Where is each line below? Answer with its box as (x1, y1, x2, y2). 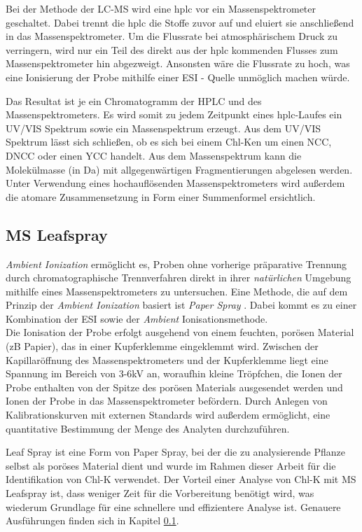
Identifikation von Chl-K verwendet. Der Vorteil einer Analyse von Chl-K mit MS (6, 472, 356, 486)
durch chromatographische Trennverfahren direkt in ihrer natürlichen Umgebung (6, 270, 351, 285)
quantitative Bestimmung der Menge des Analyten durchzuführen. (6, 421, 290, 435)
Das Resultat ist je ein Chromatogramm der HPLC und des (6, 93, 262, 108)
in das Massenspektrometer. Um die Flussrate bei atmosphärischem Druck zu (6, 29, 338, 43)
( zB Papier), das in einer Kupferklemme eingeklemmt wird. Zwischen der (6, 339, 319, 353)
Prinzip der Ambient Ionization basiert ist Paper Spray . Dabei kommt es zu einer (6, 297, 357, 312)
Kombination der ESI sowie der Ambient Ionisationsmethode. (6, 311, 268, 325)
